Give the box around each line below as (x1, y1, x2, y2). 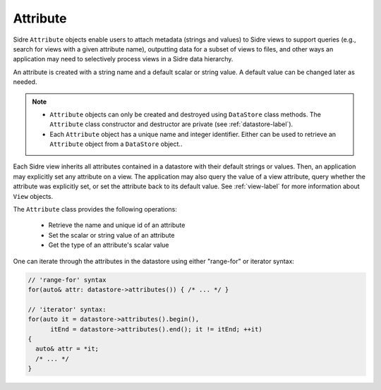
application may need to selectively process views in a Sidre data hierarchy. (13, 55, 234, 63)
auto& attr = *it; (35, 345, 99, 353)
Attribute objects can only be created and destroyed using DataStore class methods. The (49, 110, 321, 118)
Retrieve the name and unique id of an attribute (48, 221, 186, 229)
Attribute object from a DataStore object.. (49, 140, 183, 148)
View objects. (13, 192, 54, 200)
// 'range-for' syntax (28, 276, 107, 284)
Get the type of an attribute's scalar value (48, 240, 169, 250)
